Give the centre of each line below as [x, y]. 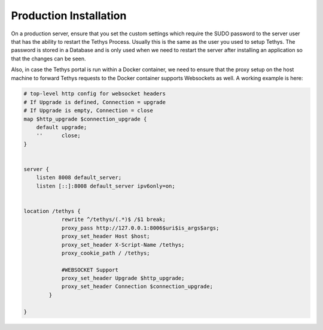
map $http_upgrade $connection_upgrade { [85, 119]
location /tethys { [52, 211]
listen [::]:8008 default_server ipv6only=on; [106, 186]
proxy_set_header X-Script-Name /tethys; [123, 245]
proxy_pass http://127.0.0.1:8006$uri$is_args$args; [140, 228]
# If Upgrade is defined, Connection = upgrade [95, 102]
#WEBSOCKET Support [90, 270]
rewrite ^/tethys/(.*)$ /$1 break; [113, 220]
